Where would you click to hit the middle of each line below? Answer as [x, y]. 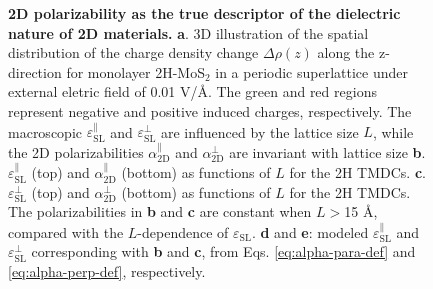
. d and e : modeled [310, 231]
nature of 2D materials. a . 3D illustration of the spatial [188, 32]
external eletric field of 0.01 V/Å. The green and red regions [192, 91]
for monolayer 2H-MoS [135, 71]
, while [393, 131]
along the [346, 52]
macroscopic [45, 131]
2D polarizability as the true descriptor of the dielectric [204, 13]
